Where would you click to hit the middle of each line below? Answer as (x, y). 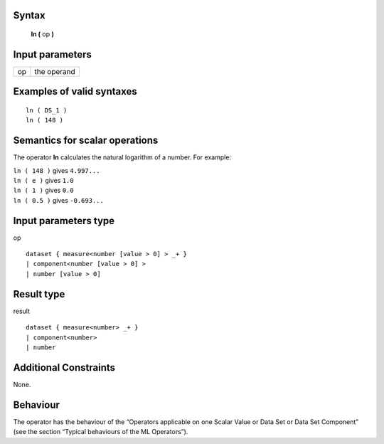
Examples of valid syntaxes (75, 91)
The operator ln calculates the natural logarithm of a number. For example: (122, 157)
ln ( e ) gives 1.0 (43, 181)
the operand (55, 71)
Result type (39, 294)
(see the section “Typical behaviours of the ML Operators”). (101, 432)
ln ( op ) (43, 34)
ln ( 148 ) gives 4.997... (57, 170)
